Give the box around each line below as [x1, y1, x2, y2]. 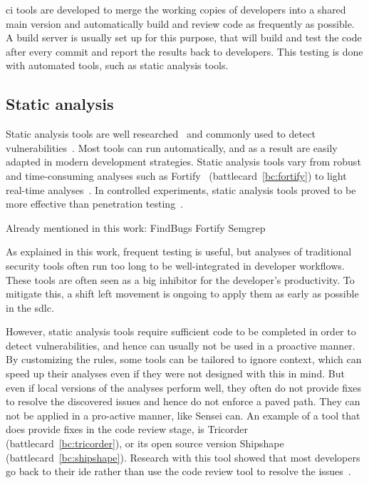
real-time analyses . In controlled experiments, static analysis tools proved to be [6, 182, 356, 197]
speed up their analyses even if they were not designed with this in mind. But [6, 366, 345, 381]
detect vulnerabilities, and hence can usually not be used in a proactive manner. [6, 337, 355, 352]
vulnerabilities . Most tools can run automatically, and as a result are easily [6, 140, 338, 155]
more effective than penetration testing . [6, 196, 184, 211]
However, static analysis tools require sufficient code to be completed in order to [6, 324, 356, 339]
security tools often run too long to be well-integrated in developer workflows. [6, 258, 345, 273]
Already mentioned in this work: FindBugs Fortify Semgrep [6, 220, 266, 235]
